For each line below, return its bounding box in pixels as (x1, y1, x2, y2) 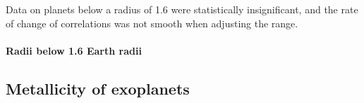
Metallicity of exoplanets (6, 77, 190, 99)
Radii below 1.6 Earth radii (6, 43, 142, 57)
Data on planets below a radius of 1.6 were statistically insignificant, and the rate (6, 2, 358, 16)
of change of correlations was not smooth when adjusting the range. (6, 15, 298, 30)
